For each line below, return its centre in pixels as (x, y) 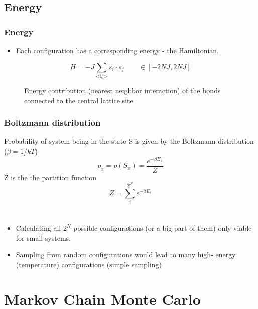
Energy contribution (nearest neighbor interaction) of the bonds (122, 90)
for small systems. (43, 238)
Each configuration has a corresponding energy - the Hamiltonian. (117, 50)
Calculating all (38, 228)
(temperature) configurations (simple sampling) (89, 264)
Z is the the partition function (50, 177)
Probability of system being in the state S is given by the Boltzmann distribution (129, 141)
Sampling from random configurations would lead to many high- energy (126, 255)
